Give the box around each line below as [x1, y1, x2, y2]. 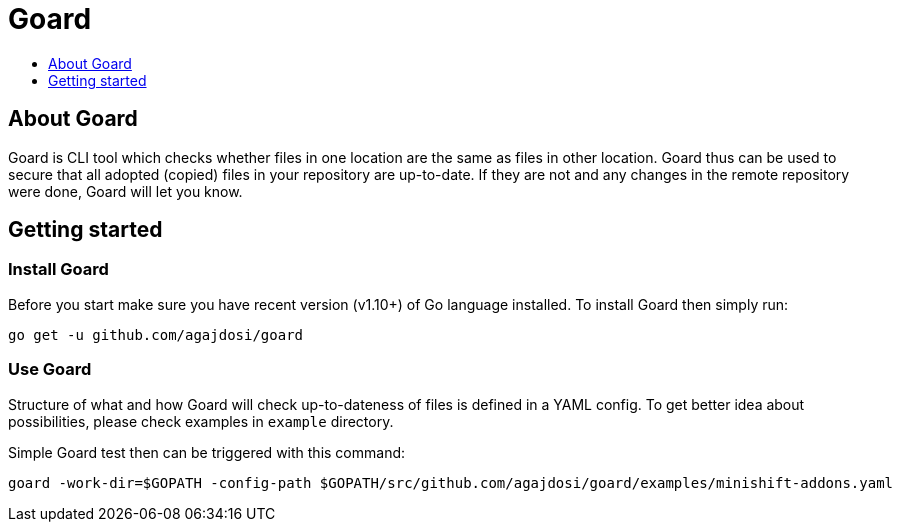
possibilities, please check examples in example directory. [8, 412, 394, 430]
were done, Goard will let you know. [8, 182, 243, 200]
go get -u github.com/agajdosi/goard [8, 326, 304, 343]
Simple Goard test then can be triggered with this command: [8, 443, 406, 461]
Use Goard [8, 359, 92, 380]
